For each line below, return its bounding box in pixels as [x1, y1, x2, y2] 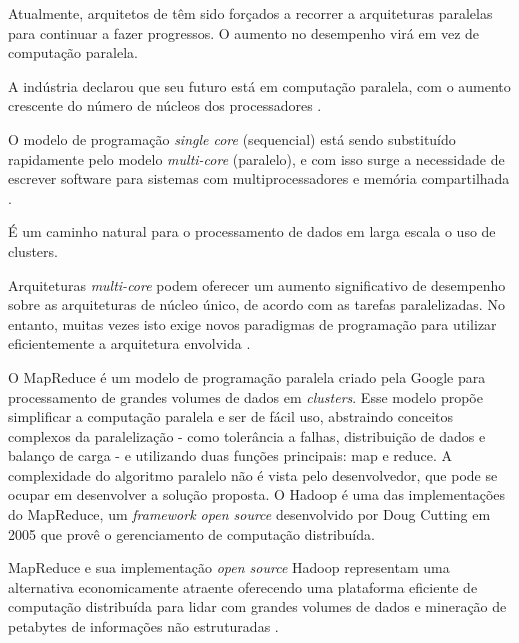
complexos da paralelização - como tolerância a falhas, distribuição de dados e [8, 425, 486, 446]
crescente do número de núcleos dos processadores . [8, 95, 322, 116]
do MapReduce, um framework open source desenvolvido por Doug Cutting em [8, 504, 491, 525]
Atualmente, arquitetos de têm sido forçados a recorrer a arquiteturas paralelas [8, 3, 493, 23]
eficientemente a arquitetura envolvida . [8, 333, 251, 354]
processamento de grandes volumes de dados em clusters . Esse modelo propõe [8, 386, 483, 407]
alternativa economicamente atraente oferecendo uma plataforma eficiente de [8, 576, 478, 597]
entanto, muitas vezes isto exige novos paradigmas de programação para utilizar [8, 313, 497, 334]
